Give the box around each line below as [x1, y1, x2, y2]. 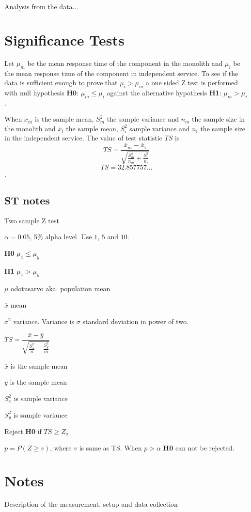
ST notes [4, 192, 50, 207]
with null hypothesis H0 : [4, 87, 79, 97]
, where [50, 442, 72, 452]
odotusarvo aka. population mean [11, 283, 110, 294]
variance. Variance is [13, 316, 75, 326]
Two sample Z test [4, 215, 59, 225]
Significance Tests [4, 30, 125, 49]
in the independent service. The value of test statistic [4, 133, 162, 143]
